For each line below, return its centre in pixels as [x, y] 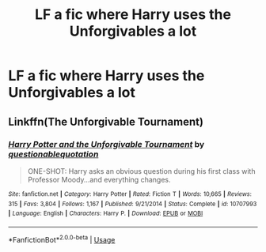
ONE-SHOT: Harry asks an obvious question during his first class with [141, 171]
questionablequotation [53, 154]
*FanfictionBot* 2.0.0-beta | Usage [62, 239]
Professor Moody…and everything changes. [99, 179]
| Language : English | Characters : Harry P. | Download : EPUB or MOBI [106, 214]
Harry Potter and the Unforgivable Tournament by [106, 144]
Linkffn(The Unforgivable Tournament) [106, 121]
